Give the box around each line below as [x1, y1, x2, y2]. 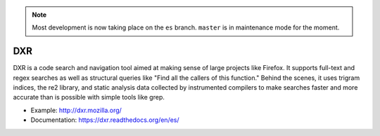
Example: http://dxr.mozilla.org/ [30, 106, 122, 114]
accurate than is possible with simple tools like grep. [13, 93, 165, 102]
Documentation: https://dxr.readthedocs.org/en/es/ [30, 116, 179, 124]
